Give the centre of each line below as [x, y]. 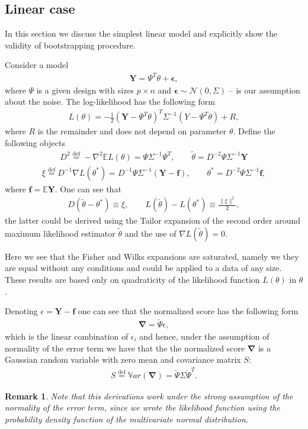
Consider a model [37, 65]
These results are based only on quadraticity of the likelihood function [132, 279]
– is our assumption [264, 90]
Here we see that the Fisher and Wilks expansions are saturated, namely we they [152, 256]
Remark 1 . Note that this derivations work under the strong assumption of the [149, 396]
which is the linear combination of [67, 336]
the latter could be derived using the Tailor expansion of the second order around [153, 220]
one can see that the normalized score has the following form [188, 311]
